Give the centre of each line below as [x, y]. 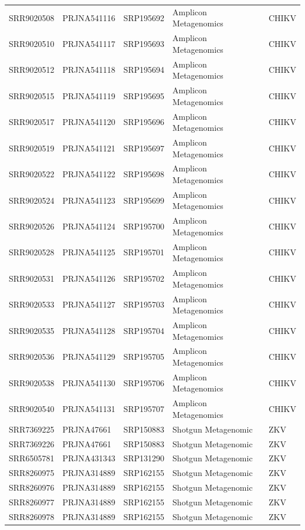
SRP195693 [144, 43]
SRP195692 [144, 17]
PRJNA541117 [89, 43]
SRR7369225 [32, 429]
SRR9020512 [32, 70]
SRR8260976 [32, 487]
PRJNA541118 [89, 70]
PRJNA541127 [89, 304]
